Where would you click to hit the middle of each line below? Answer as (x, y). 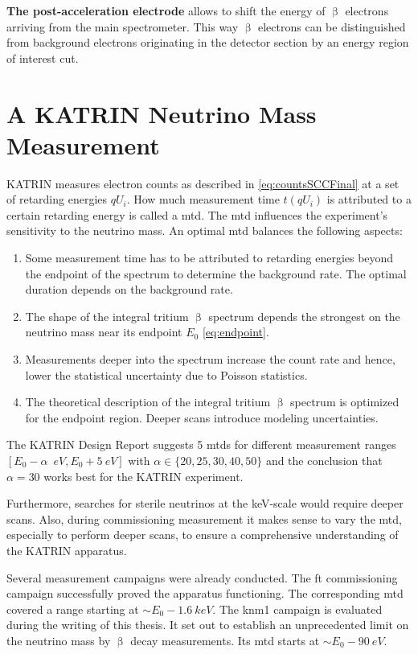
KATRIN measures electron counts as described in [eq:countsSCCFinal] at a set (203, 183)
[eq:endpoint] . (236, 332)
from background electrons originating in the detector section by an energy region (208, 42)
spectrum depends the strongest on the (304, 316)
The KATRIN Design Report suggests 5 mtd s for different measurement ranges (201, 444)
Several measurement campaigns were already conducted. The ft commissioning (202, 577)
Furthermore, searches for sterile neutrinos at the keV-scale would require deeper (205, 503)
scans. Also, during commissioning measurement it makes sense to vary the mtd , (204, 518)
